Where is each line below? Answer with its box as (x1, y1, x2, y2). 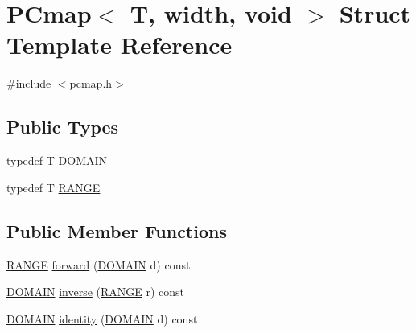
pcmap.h (69, 75, 113, 92)
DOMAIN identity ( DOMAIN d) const (6, 310, 198, 327)
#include (6, 75, 51, 92)
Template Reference (6, 28, 233, 61)
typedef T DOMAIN (6, 152, 108, 169)
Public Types (6, 114, 119, 139)
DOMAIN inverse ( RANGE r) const (6, 283, 185, 300)
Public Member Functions (6, 218, 227, 243)
